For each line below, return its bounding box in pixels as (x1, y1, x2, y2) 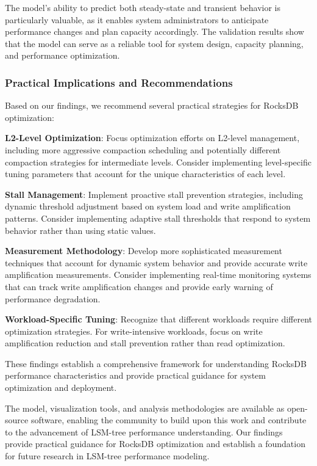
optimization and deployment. (5, 381, 117, 394)
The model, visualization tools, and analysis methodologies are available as (5, 401, 285, 414)
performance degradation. (5, 292, 101, 305)
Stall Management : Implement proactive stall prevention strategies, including (5, 187, 304, 200)
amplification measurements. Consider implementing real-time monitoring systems (5, 268, 312, 281)
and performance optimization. (5, 49, 120, 62)
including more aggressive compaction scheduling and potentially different (5, 143, 281, 156)
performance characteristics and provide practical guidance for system (5, 369, 266, 382)
